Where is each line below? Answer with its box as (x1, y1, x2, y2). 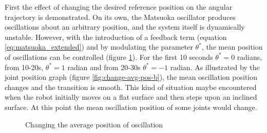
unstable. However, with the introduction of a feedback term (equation (5, 31, 227, 42)
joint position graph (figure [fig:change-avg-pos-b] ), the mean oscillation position (5, 72, 258, 82)
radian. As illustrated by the (170, 61, 260, 72)
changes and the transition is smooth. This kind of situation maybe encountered (5, 81, 257, 92)
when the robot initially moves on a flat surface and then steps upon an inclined (5, 92, 257, 102)
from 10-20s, (5, 61, 44, 72)
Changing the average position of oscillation (25, 119, 163, 129)
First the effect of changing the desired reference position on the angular (5, 2, 233, 12)
